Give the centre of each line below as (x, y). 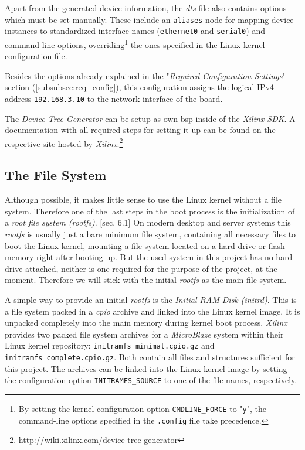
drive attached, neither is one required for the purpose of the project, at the (141, 268)
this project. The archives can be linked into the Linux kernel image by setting (146, 368)
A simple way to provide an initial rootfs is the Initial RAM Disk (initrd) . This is (151, 299)
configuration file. (36, 56)
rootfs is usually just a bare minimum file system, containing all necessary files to (150, 234)
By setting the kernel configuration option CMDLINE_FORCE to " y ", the (143, 408)
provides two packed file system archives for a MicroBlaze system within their (144, 334)
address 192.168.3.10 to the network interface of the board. (114, 98)
